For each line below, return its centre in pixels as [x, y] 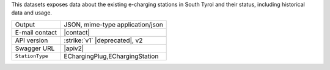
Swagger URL [35, 48]
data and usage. [31, 13]
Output [25, 24]
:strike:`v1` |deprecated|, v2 [103, 40]
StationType [31, 56]
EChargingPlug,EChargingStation [111, 56]
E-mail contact [36, 32]
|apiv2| [74, 48]
